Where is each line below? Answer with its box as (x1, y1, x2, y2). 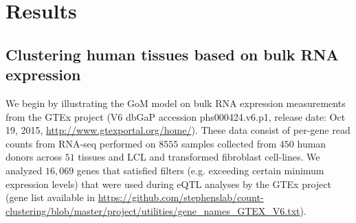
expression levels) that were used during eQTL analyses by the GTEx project (5, 176, 331, 191)
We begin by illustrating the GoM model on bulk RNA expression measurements (5, 95, 346, 110)
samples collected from (181, 136, 277, 150)
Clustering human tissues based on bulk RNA (5, 43, 339, 64)
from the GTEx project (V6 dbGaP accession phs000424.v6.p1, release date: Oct (5, 109, 346, 124)
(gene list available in (5, 190, 95, 204)
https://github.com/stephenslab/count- (98, 190, 264, 204)
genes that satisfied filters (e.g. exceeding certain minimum (76, 163, 324, 177)
